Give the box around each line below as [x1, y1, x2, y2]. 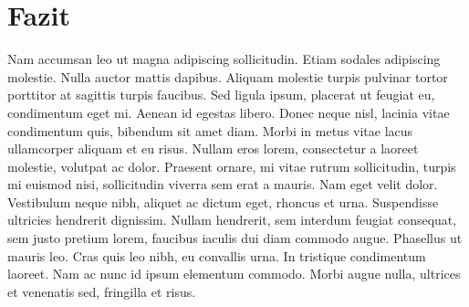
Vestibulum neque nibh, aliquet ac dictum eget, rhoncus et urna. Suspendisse [7, 192, 439, 211]
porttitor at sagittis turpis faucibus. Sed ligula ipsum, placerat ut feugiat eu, [7, 85, 435, 104]
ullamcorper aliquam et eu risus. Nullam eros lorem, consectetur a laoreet [7, 139, 419, 158]
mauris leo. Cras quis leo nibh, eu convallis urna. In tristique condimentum [7, 246, 426, 265]
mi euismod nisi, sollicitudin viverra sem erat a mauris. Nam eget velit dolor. [7, 175, 438, 194]
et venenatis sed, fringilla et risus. [7, 281, 196, 301]
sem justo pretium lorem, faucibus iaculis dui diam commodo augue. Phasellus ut [7, 228, 463, 248]
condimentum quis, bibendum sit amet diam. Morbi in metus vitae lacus [7, 121, 413, 140]
